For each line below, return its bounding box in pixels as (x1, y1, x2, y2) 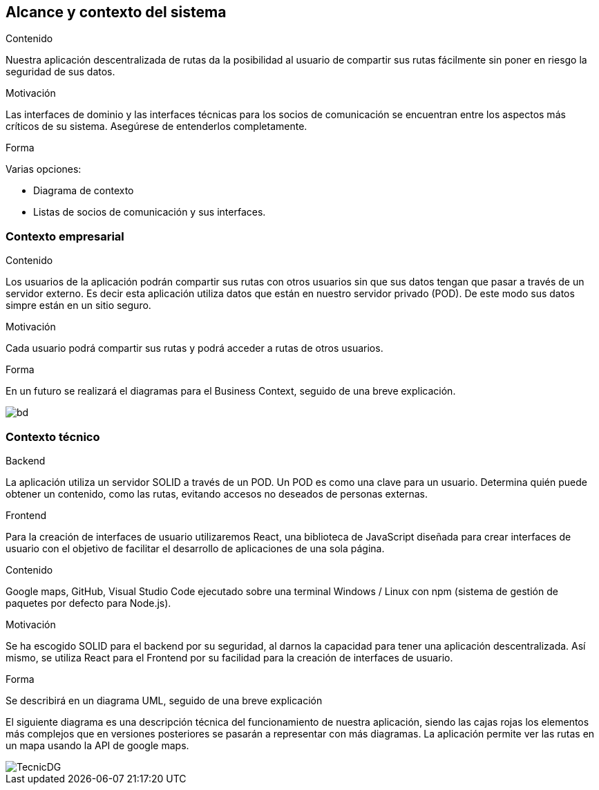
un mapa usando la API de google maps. (6, 739, 189, 751)
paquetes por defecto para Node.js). (6, 596, 171, 609)
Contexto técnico (6, 429, 100, 444)
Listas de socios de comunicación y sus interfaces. (33, 206, 266, 218)
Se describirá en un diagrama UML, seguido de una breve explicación (6, 694, 323, 706)
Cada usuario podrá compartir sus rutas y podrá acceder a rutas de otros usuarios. (6, 342, 383, 355)
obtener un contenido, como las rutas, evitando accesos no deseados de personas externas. (6, 487, 428, 500)
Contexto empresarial (6, 229, 124, 243)
